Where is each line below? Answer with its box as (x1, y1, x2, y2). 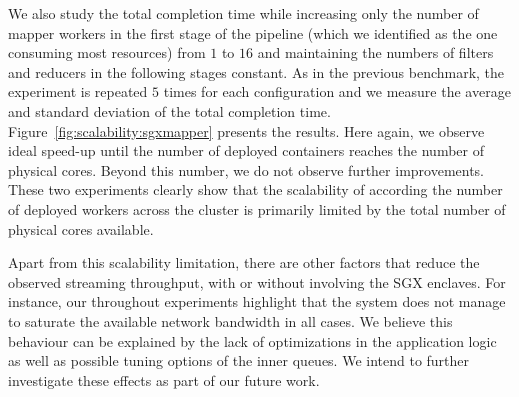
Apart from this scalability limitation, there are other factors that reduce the (8, 252, 480, 273)
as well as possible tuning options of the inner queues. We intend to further (8, 350, 470, 371)
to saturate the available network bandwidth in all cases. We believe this (8, 310, 453, 331)
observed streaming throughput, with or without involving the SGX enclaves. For (8, 271, 506, 292)
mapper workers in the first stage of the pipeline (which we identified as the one (8, 22, 498, 43)
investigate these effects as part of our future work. (8, 369, 320, 390)
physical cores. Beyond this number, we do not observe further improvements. (8, 159, 485, 180)
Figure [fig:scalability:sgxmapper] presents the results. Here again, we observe (8, 120, 485, 141)
